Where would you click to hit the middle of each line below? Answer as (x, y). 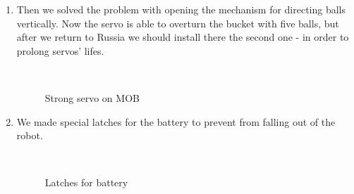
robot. (30, 135)
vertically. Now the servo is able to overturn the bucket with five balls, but (178, 23)
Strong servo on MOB (92, 97)
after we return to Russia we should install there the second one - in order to (183, 37)
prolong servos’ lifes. (60, 50)
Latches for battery (86, 182)
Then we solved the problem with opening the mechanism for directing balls (181, 9)
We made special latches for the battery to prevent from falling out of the (176, 121)
